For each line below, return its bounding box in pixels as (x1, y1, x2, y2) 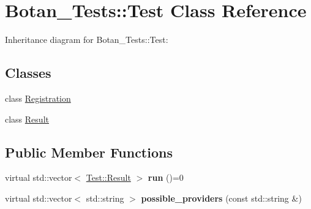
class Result (5, 112, 49, 125)
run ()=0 (148, 171, 184, 184)
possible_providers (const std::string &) (141, 191, 302, 204)
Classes (5, 63, 51, 82)
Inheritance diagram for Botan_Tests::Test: (5, 33, 168, 46)
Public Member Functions (5, 142, 173, 161)
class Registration (5, 91, 71, 104)
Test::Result (86, 171, 131, 184)
